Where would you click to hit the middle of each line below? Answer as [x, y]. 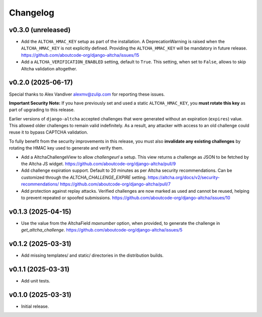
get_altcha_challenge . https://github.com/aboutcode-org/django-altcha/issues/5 [102, 230]
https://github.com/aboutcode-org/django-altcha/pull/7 [115, 184]
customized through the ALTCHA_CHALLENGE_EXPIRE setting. [84, 177]
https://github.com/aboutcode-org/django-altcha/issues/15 [80, 55]
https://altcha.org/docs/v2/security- [184, 177]
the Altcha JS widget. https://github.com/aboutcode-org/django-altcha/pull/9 [98, 164]
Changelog [32, 13]
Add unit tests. [36, 281]
